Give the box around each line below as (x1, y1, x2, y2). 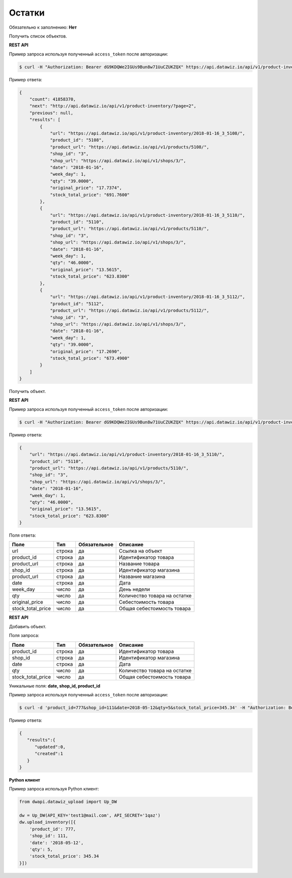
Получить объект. (9, 389, 46, 394)
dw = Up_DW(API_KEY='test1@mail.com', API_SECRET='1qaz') (19, 813, 161, 818)
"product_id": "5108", (50, 137, 104, 143)
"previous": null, (29, 110, 73, 115)
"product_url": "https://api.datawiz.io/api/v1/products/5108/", (50, 144, 209, 149)
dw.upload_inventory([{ (19, 820, 76, 825)
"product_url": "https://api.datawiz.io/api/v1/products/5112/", (50, 308, 209, 314)
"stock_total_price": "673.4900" (50, 355, 130, 361)
